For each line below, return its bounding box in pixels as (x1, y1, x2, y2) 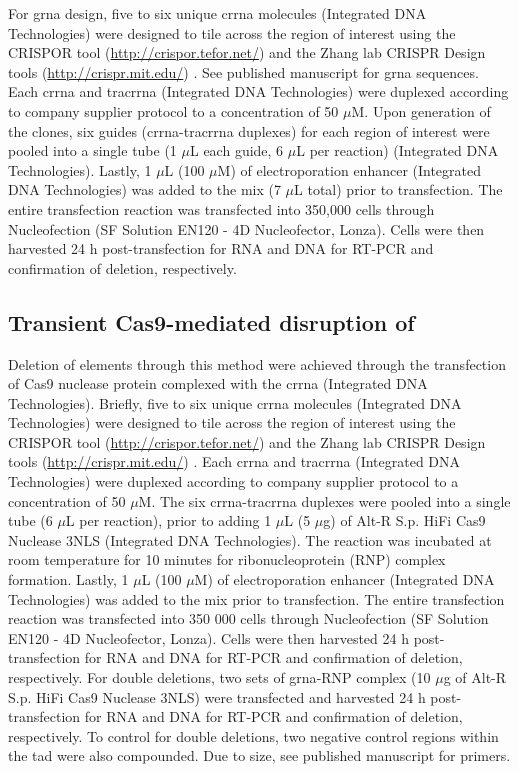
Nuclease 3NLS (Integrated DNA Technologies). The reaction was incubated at (8, 529, 492, 550)
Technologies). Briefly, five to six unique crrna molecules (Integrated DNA (8, 392, 462, 413)
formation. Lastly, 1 (8, 569, 129, 590)
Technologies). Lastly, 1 (8, 159, 152, 180)
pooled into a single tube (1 (8, 140, 177, 161)
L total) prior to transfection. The (294, 179, 503, 200)
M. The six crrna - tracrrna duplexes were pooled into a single (138, 490, 511, 511)
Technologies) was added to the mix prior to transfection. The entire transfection (8, 588, 505, 609)
